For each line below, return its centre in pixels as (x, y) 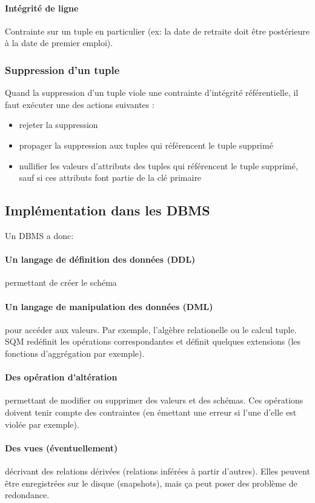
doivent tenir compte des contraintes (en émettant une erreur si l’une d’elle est (151, 412)
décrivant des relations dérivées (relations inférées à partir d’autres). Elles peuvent (157, 471)
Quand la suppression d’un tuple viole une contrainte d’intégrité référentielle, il (152, 93)
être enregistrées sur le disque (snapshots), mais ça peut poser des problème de (151, 483)
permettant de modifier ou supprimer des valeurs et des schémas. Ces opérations (154, 400)
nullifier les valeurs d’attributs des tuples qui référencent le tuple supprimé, (158, 165)
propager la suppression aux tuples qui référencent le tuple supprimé (146, 145)
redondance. (27, 495)
